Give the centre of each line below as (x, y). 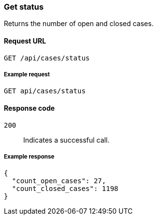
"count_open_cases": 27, (59, 181)
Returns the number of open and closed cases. (79, 24)
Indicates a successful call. (66, 140)
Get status (24, 7)
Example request (27, 74)
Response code (29, 108)
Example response (29, 156)
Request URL (25, 41)
